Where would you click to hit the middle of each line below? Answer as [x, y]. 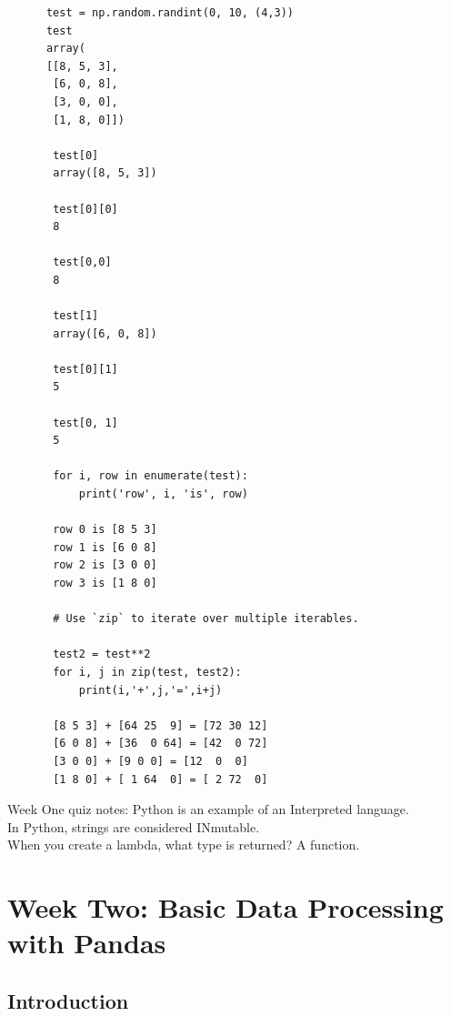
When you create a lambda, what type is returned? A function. [184, 845]
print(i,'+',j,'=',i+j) [150, 690]
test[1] [76, 316]
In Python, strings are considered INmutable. [134, 826]
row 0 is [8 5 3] [105, 530]
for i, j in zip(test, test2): [147, 672]
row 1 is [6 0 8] [105, 547]
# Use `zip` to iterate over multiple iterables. [206, 619]
